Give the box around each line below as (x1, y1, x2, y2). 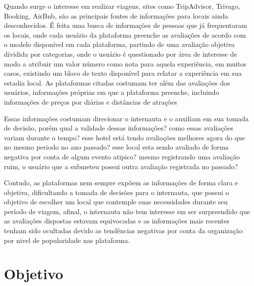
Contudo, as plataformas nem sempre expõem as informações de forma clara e (4, 177, 238, 188)
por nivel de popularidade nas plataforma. (4, 235, 130, 245)
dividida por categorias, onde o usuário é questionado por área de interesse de (4, 48, 237, 59)
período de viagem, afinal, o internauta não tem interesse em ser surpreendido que (4, 206, 250, 216)
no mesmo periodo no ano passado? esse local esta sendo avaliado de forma (4, 142, 229, 152)
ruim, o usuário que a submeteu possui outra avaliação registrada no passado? (4, 161, 238, 171)
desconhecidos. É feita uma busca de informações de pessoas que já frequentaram (4, 20, 247, 30)
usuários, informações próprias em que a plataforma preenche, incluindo (4, 87, 219, 97)
